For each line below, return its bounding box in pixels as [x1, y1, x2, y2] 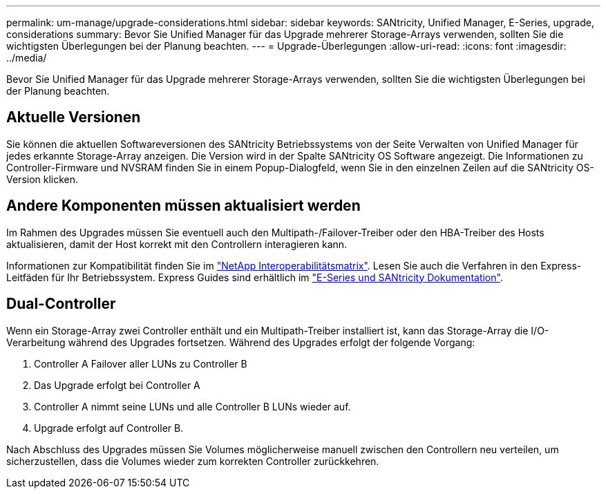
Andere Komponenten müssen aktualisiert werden [6, 197, 361, 215]
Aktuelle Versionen [6, 108, 141, 126]
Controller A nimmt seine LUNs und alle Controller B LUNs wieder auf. [34, 400, 351, 412]
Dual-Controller [6, 295, 116, 313]
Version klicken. [6, 173, 79, 185]
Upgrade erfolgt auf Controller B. [34, 421, 184, 434]
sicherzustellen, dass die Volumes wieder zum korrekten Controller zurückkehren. [6, 455, 379, 467]
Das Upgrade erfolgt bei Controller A [34, 379, 200, 391]
